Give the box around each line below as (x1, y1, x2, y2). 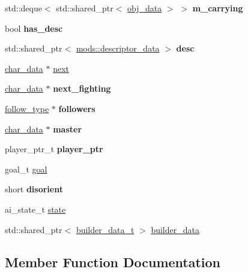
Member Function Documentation (5, 252, 221, 271)
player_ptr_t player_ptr (5, 143, 103, 155)
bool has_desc (5, 22, 63, 34)
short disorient (5, 183, 63, 195)
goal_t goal (5, 162, 47, 175)
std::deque (5, 2, 42, 14)
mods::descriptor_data (76, 42, 160, 55)
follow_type (5, 102, 49, 114)
